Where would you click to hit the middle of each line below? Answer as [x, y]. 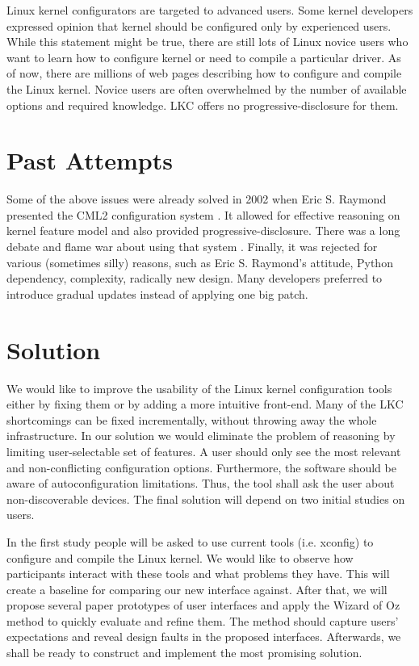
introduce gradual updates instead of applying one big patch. [157, 293]
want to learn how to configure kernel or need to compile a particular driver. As [204, 57]
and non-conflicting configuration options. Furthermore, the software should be [201, 467]
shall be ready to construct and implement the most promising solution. [184, 653]
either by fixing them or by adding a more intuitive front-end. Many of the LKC [205, 404]
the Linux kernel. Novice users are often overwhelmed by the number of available [207, 88]
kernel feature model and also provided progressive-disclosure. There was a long [203, 230]
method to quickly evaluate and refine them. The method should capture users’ [203, 620]
